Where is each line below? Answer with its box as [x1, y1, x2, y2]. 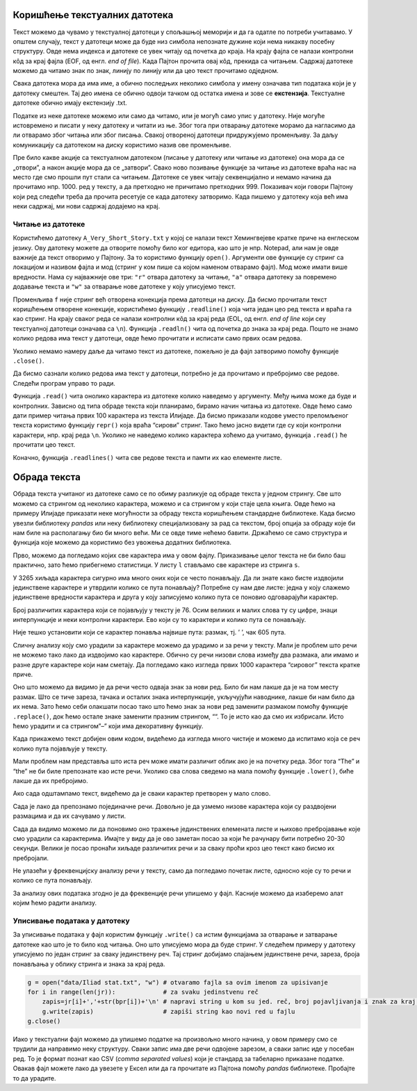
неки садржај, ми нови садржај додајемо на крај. [13, 202, 161, 211]
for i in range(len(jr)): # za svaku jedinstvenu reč [27, 987, 259, 996]
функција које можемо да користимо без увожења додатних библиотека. [13, 539, 232, 547]
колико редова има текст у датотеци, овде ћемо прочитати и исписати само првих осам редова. [13, 334, 302, 343]
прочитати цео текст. [13, 441, 76, 449]
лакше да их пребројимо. [13, 776, 88, 785]
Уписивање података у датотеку [13, 916, 130, 926]
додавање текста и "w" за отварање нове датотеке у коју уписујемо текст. [13, 282, 236, 291]
